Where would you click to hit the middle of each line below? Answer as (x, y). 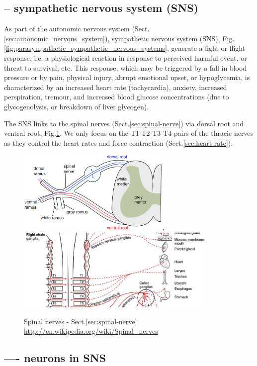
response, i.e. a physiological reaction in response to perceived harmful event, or (126, 57)
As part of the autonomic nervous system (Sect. (77, 29)
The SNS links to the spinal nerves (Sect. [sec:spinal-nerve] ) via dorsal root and (124, 123)
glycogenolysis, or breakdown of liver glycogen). (77, 106)
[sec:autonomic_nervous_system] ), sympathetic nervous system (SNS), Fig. (119, 38)
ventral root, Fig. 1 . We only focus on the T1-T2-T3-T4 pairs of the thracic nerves (129, 133)
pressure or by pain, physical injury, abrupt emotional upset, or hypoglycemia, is (127, 77)
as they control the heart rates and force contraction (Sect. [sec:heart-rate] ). (119, 142)
